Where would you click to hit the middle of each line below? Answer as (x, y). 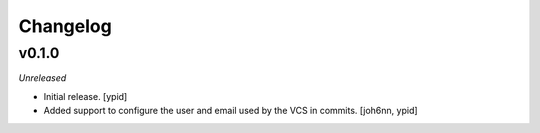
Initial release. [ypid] (85, 96)
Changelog (65, 26)
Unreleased (42, 78)
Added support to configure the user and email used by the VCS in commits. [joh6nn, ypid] (231, 111)
